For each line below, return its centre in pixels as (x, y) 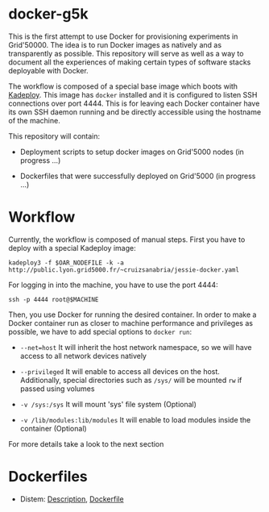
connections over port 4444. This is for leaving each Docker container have (134, 103)
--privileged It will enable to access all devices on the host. (120, 371)
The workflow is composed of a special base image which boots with (123, 86)
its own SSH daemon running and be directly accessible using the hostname (135, 112)
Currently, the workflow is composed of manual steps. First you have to (127, 239)
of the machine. (34, 120)
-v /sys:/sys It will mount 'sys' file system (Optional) (108, 404)
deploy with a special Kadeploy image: (72, 248)
